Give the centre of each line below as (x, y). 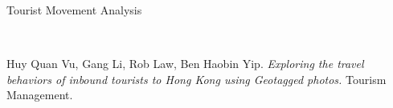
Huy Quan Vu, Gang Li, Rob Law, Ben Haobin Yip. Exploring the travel (185, 64)
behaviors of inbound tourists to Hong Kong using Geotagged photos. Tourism (196, 79)
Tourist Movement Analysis (74, 10)
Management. (40, 95)
